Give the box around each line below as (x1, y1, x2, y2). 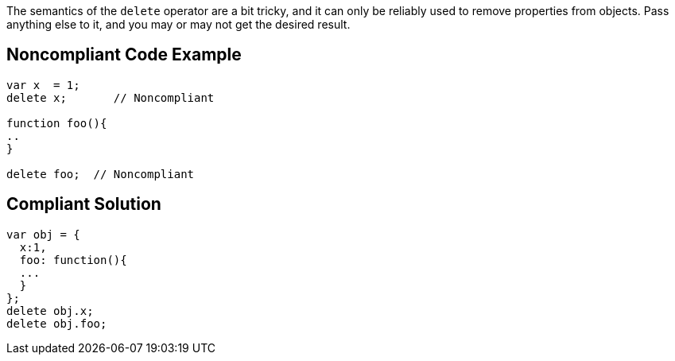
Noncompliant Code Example (6, 45, 242, 65)
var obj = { (6, 227, 80, 241)
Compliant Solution (6, 194, 161, 215)
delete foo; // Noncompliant (6, 167, 195, 180)
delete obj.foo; (6, 316, 107, 330)
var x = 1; (6, 78, 80, 91)
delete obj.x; (6, 304, 94, 317)
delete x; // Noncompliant (6, 91, 215, 104)
